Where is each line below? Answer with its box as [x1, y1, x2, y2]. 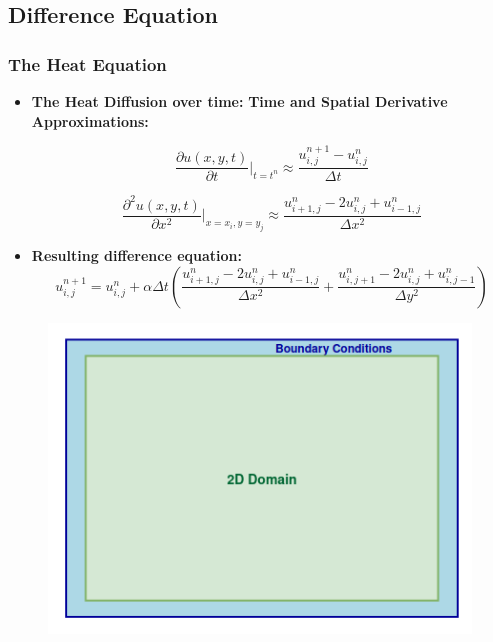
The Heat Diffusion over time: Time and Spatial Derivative [31, 91, 448, 111]
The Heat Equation [8, 51, 167, 76]
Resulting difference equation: [31, 245, 242, 266]
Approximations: [31, 110, 149, 131]
